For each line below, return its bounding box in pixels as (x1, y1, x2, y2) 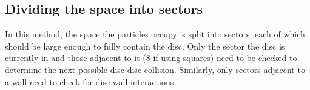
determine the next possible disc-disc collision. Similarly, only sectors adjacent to (5, 63, 305, 76)
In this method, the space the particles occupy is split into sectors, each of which (5, 28, 305, 40)
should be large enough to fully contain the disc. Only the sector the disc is (5, 39, 285, 52)
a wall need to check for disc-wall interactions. (5, 75, 177, 88)
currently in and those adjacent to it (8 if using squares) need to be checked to (5, 51, 297, 64)
